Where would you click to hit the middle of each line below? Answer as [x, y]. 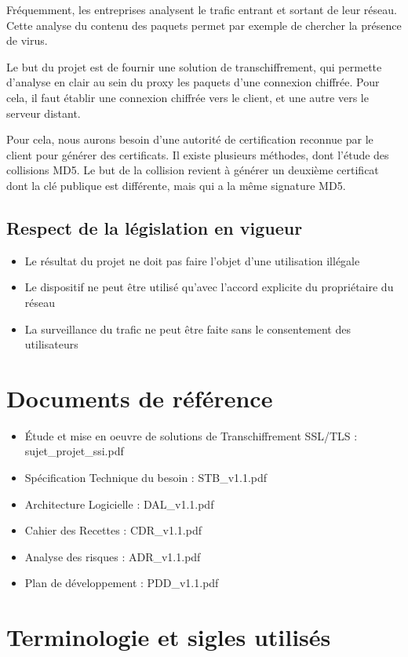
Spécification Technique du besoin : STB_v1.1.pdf [146, 478]
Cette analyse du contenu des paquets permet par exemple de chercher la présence [204, 25]
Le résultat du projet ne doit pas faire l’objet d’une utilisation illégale [192, 260]
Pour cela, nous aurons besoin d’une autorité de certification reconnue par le [190, 139]
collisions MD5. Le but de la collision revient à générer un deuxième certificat [193, 170]
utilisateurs [51, 344]
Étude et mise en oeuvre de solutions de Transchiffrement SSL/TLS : [191, 435]
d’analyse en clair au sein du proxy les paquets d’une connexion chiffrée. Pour [193, 82]
